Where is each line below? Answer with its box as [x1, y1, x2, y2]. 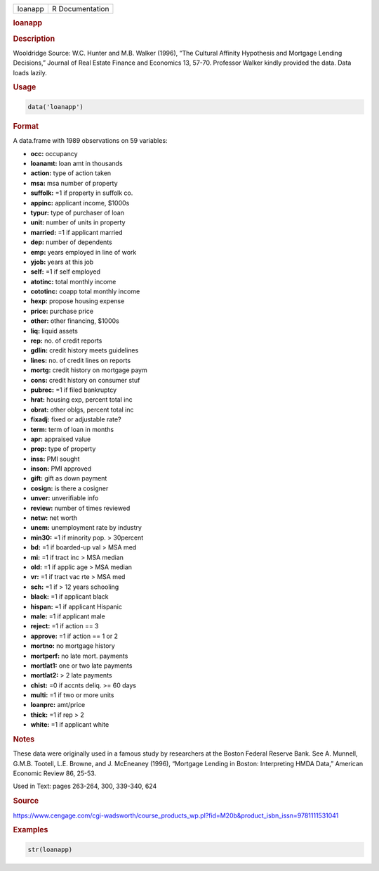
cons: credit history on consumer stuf [30, 376, 140, 384]
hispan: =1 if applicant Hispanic [30, 602, 123, 611]
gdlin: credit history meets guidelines [30, 346, 139, 355]
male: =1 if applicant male [30, 612, 105, 621]
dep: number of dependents [30, 238, 112, 246]
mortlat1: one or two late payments [30, 661, 133, 670]
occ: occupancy [30, 149, 78, 158]
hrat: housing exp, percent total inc [30, 395, 133, 404]
